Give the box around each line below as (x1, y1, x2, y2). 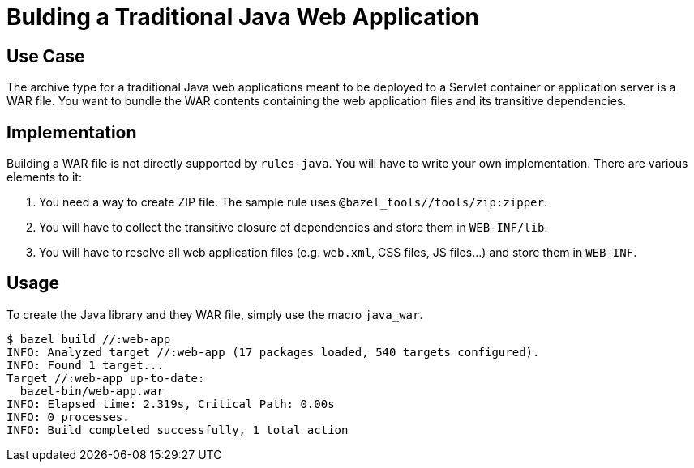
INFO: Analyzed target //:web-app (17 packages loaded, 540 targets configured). (6, 345, 540, 359)
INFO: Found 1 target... (6, 358, 164, 372)
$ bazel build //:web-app (6, 332, 171, 346)
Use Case (6, 45, 85, 66)
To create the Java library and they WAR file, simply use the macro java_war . (6, 307, 423, 321)
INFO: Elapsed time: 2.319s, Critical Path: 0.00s (6, 397, 335, 411)
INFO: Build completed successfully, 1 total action (6, 423, 349, 436)
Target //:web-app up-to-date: (6, 371, 205, 385)
